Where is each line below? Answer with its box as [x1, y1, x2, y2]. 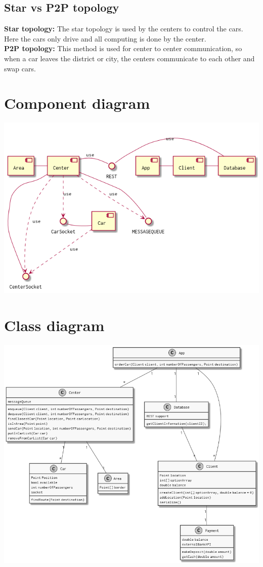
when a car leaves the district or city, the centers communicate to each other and [4, 53, 255, 63]
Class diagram [4, 315, 105, 336]
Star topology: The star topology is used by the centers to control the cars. [4, 23, 243, 34]
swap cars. [4, 63, 36, 73]
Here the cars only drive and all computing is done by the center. [4, 33, 206, 44]
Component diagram [4, 93, 150, 113]
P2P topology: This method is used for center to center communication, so [4, 43, 242, 54]
